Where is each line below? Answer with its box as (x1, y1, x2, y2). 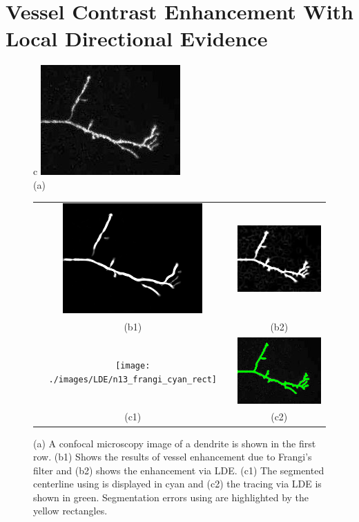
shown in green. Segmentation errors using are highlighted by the (33, 490, 309, 504)
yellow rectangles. (33, 503, 108, 518)
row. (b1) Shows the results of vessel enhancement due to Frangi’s (33, 449, 312, 464)
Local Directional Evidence (6, 24, 268, 53)
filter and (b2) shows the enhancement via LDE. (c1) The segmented (33, 463, 324, 477)
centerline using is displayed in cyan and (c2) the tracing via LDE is (33, 476, 322, 491)
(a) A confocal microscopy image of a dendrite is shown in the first (33, 436, 316, 450)
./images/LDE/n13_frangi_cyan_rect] (48, 375, 217, 385)
